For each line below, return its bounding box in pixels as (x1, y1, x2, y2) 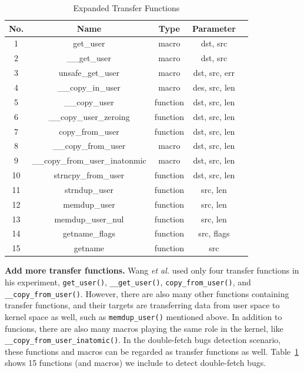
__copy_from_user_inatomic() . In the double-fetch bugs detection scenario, (5, 334, 281, 346)
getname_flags (62, 227, 115, 239)
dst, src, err (193, 66, 235, 79)
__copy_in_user (58, 81, 121, 93)
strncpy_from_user (54, 169, 125, 181)
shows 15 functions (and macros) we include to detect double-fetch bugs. (5, 357, 266, 369)
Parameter (192, 22, 236, 34)
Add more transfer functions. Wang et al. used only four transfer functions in (5, 264, 299, 277)
